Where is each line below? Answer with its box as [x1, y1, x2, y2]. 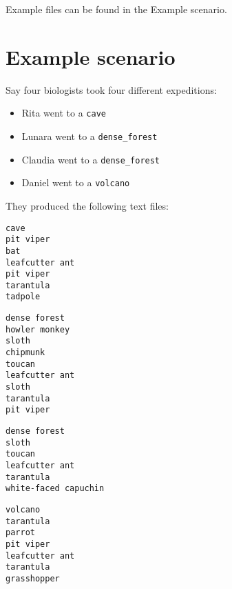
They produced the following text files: [6, 198, 169, 212]
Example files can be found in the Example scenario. [6, 2, 227, 16]
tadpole [6, 292, 41, 302]
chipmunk [6, 348, 45, 358]
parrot [6, 528, 35, 538]
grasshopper [6, 573, 60, 583]
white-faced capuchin [6, 483, 105, 494]
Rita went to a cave [21, 106, 106, 120]
